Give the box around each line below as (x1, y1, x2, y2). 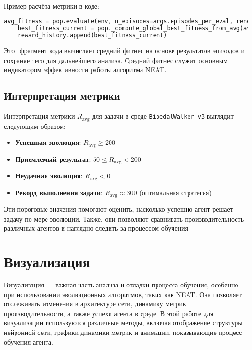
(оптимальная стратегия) (139, 187, 212, 197)
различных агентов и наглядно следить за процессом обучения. (4, 223, 190, 233)
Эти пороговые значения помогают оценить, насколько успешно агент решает (4, 204, 233, 214)
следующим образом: (4, 121, 66, 131)
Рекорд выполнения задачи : (15, 187, 103, 197)
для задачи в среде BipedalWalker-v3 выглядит (92, 111, 234, 121)
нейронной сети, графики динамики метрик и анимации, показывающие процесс (4, 327, 242, 337)
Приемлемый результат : (15, 154, 91, 164)
